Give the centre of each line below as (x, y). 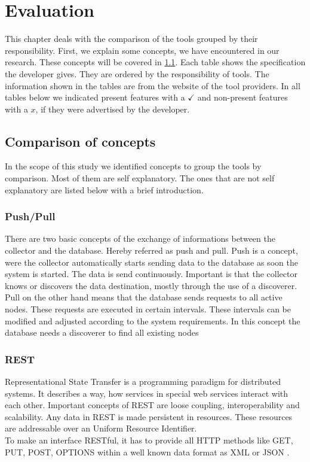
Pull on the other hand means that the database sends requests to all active (144, 297)
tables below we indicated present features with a (95, 97)
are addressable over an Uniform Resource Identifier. (101, 428)
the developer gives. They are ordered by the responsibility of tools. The (137, 73)
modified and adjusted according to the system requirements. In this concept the (153, 320)
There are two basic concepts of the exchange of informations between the (140, 238)
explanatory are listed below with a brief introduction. (104, 189)
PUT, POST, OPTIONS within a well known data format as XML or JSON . (147, 452)
